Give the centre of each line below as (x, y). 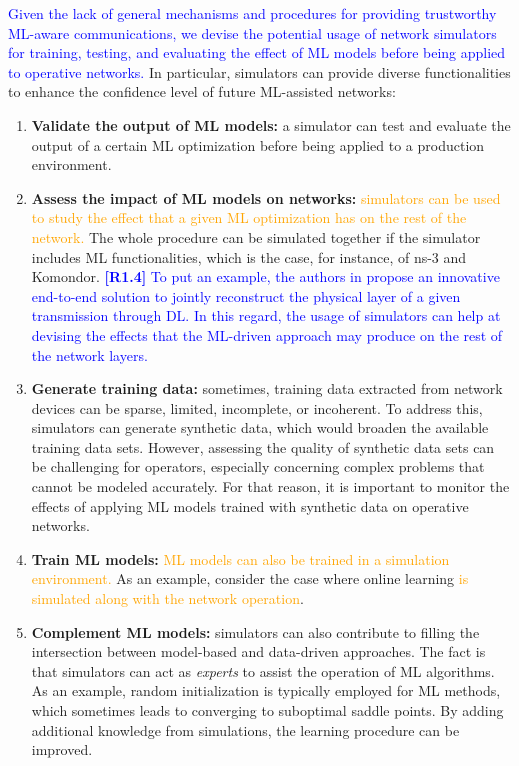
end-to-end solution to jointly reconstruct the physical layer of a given (246, 295)
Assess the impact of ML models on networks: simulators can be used (266, 197)
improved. (62, 749)
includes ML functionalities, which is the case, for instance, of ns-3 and (249, 256)
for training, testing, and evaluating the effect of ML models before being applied (257, 52)
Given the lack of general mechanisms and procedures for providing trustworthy (252, 13)
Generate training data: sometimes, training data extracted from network (267, 388)
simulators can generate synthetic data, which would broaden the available (260, 427)
